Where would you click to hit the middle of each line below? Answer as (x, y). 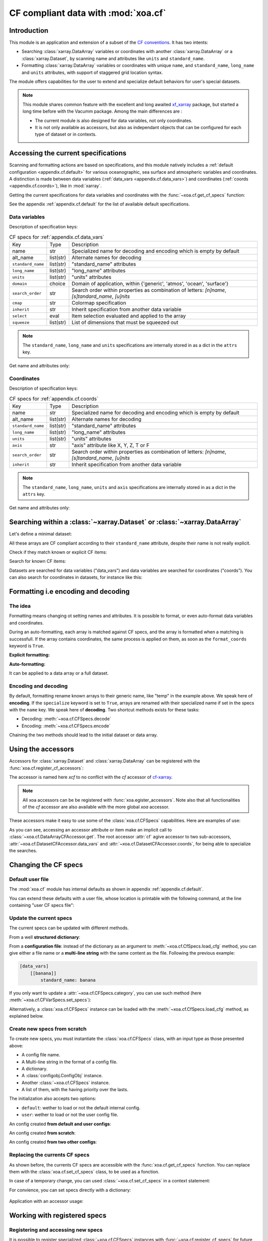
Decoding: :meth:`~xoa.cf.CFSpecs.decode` (66, 719)
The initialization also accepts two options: (53, 1099)
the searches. (23, 851)
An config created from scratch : (42, 1133)
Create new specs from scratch (48, 1029)
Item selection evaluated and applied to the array (129, 316)
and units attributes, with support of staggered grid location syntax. (92, 72)
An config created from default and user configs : (60, 1124)
